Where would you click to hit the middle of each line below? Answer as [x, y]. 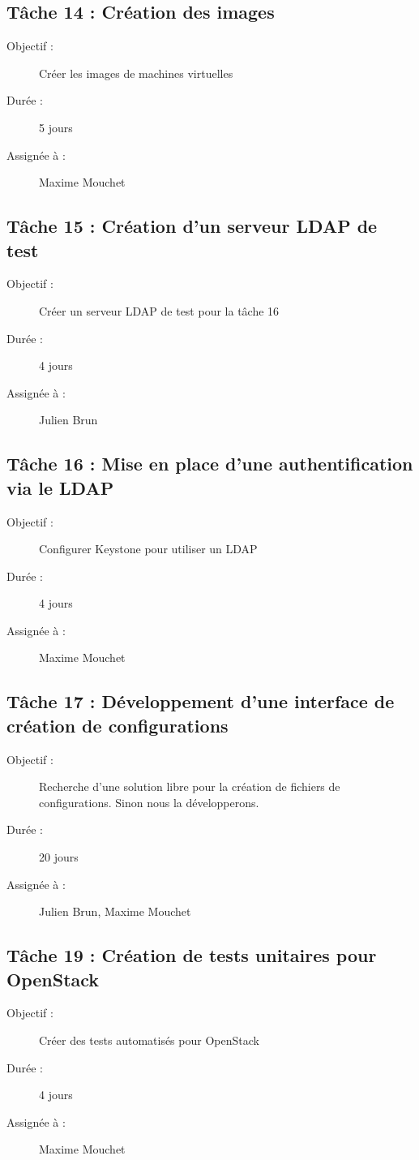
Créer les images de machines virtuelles [136, 73]
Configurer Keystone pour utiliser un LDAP [148, 549]
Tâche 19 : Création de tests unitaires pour [192, 955]
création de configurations [118, 725]
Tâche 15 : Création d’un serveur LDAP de [192, 226]
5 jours [56, 127]
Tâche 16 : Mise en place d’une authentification [210, 464]
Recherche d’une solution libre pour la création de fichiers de [190, 786]
